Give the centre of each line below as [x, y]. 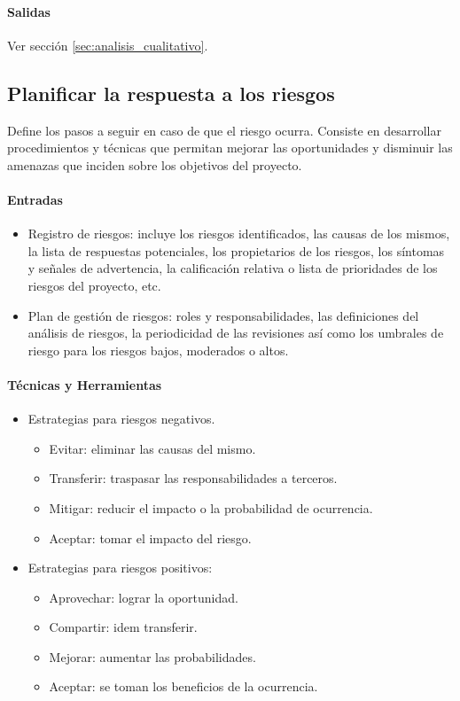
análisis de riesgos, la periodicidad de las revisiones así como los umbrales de [236, 333]
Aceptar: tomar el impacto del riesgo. [150, 537]
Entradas [35, 199]
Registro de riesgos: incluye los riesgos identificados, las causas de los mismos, [239, 234]
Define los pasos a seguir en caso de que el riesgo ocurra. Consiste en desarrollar [224, 130]
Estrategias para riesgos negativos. [121, 419]
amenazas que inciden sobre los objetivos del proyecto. [155, 164]
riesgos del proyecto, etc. [94, 285]
